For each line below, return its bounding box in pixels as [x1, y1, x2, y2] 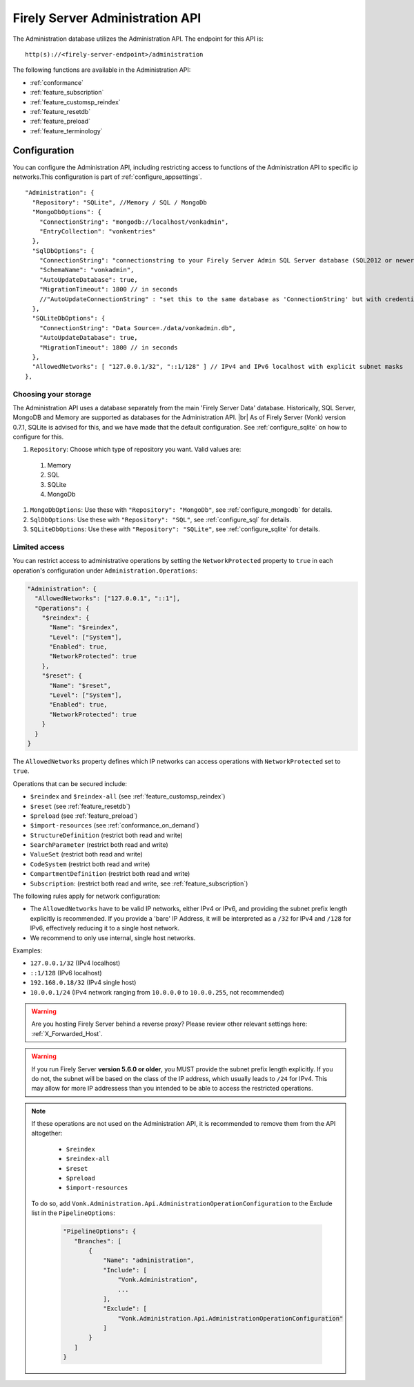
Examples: [12, 946, 43, 955]
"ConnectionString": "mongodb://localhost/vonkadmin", [39, 218, 229, 226]
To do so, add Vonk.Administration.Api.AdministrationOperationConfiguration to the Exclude [31, 1199, 333, 1207]
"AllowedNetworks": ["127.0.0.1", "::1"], [34, 595, 181, 602]
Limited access [12, 542, 65, 552]
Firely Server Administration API [12, 10, 201, 26]
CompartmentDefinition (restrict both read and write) [30, 870, 190, 878]
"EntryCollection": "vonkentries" [39, 227, 157, 235]
